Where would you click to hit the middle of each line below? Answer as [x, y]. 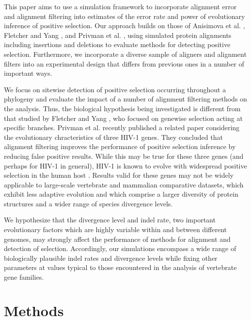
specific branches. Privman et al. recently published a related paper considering [122, 127]
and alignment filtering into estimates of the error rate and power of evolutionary [125, 16]
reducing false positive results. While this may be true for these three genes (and [124, 156]
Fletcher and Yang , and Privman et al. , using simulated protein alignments [118, 35]
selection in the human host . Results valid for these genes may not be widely [119, 175]
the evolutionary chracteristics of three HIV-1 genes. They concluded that [113, 137]
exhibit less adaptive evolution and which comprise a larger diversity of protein [121, 194]
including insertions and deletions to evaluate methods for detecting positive [117, 44]
